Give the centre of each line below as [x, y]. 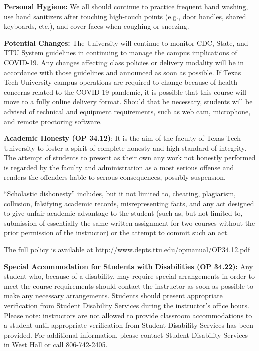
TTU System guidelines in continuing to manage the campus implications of [121, 53]
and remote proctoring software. [53, 121]
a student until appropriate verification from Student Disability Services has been [129, 325]
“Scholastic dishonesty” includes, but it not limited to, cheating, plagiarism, [120, 194]
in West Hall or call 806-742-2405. [56, 344]
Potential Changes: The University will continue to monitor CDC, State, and [126, 43]
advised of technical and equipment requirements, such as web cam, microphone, [127, 111]
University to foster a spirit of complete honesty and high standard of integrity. [125, 147]
